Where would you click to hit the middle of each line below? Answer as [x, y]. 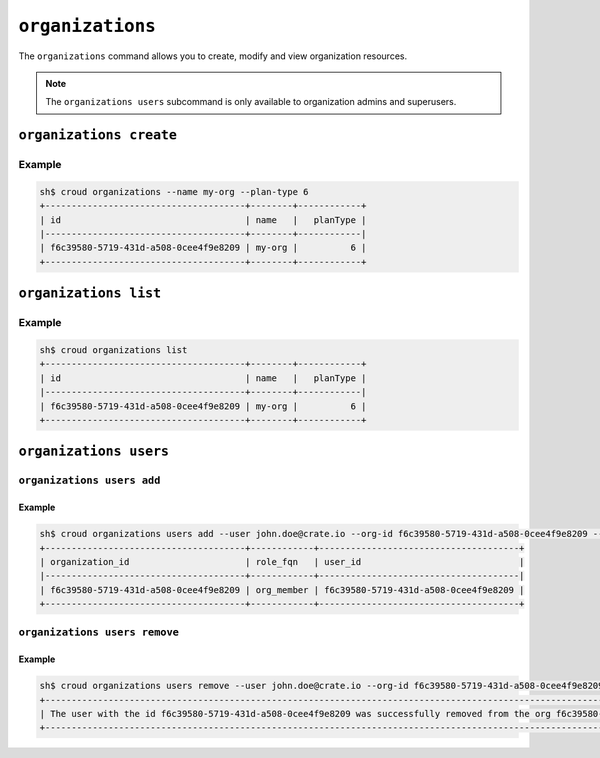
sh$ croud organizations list [113, 350]
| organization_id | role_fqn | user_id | [282, 561]
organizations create [97, 135]
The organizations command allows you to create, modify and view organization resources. [213, 56]
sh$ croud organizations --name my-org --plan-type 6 [174, 191]
